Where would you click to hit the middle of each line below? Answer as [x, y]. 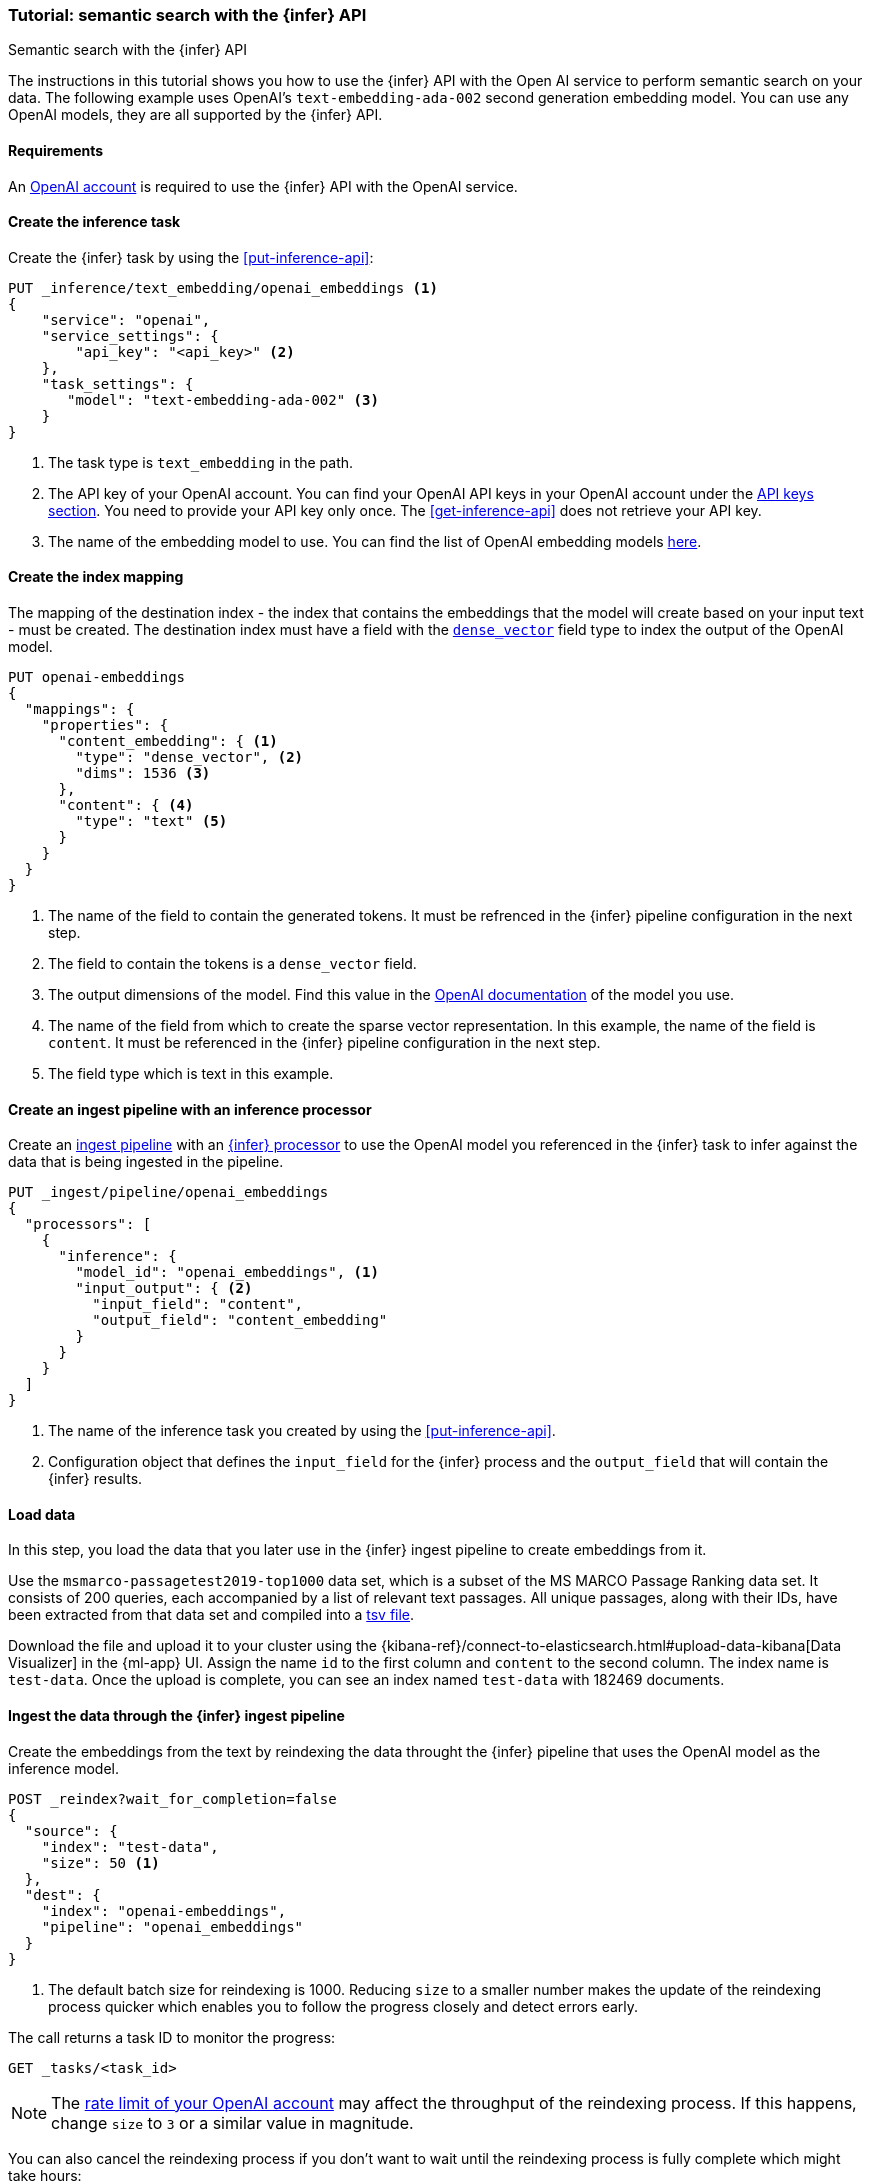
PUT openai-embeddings [97, 677]
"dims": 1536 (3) [143, 773]
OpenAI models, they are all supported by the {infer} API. [195, 115]
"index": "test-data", [130, 1846]
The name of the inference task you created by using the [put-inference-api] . [302, 1431]
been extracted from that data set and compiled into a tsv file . [211, 1615]
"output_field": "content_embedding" [240, 1320]
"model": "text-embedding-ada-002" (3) [223, 399]
